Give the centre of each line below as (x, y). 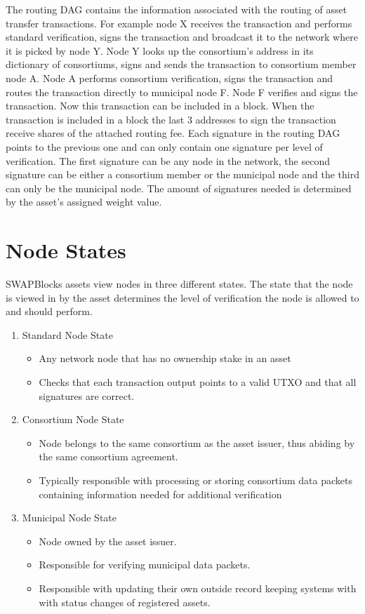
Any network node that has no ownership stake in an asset (165, 358)
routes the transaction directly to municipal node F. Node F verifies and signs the (182, 92)
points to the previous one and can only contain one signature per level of (164, 146)
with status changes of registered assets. (125, 602)
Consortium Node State (73, 419)
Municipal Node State (69, 518)
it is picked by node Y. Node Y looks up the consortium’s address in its (160, 50)
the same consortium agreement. (108, 456)
